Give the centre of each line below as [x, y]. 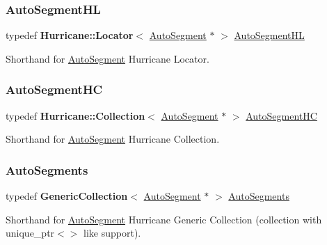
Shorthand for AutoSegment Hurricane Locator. [107, 58]
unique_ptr [30, 233]
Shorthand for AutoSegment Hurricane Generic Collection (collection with [164, 219]
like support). [112, 233]
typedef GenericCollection [67, 196]
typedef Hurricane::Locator [70, 35]
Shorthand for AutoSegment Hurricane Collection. [113, 139]
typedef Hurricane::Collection [75, 115]
